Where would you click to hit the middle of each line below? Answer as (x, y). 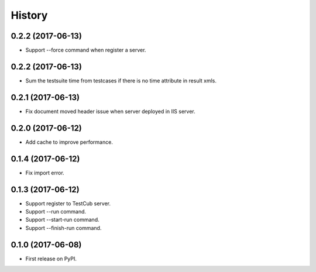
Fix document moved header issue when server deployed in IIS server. (110, 111)
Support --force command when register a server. (86, 50)
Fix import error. (45, 173)
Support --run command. (56, 211)
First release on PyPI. (51, 259)
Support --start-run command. (62, 220)
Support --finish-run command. (63, 228)
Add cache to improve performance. (69, 142)
